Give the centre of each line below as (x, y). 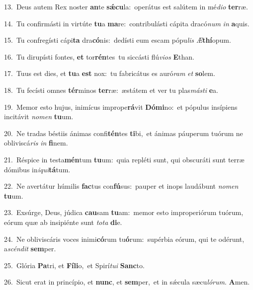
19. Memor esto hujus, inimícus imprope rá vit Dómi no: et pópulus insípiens (121, 107)
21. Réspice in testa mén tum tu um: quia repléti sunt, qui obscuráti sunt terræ (124, 159)
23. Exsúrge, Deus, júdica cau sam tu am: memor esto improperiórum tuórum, (124, 212)
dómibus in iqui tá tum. (37, 169)
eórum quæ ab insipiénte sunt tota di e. (63, 222)
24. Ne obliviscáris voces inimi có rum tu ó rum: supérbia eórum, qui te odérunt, (124, 239)
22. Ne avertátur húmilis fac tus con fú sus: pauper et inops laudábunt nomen (121, 186)
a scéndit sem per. (30, 249)
